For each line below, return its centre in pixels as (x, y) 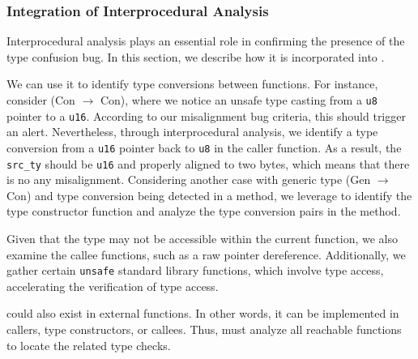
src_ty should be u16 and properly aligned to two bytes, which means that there (208, 163)
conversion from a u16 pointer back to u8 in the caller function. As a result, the (204, 147)
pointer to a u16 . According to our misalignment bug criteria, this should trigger (206, 115)
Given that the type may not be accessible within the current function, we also (202, 238)
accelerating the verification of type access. (113, 286)
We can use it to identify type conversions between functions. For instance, (192, 84)
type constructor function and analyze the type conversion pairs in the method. (204, 211)
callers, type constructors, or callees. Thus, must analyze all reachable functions (204, 329)
